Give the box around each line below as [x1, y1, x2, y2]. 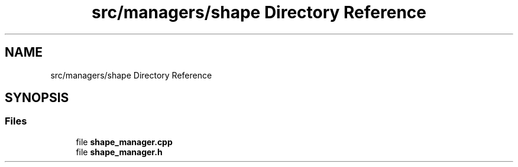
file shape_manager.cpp [76, 136, 173, 147]
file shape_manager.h [76, 146, 163, 157]
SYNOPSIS [5, 90, 69, 106]
